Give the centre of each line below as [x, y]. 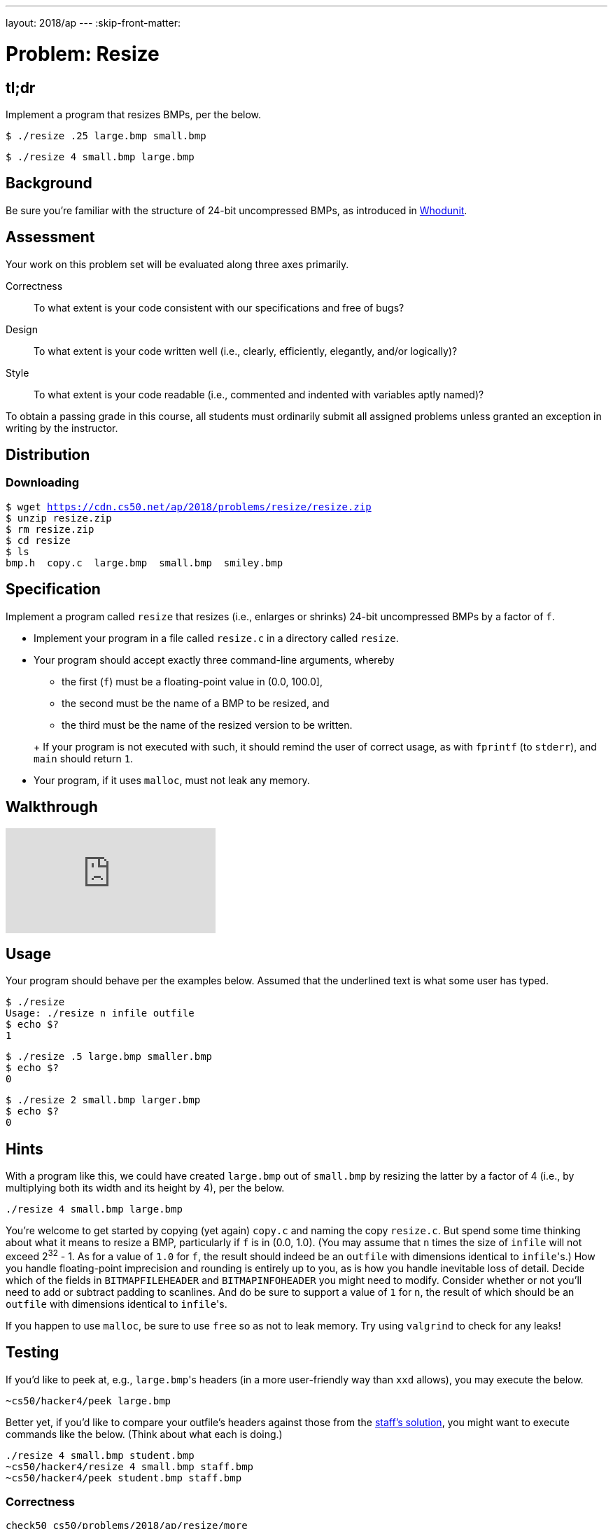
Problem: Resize [83, 54]
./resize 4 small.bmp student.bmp [100, 1455]
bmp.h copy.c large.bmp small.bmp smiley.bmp [145, 563]
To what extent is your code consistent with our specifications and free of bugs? [219, 307]
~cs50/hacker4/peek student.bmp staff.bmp [124, 1478]
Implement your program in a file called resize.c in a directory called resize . [216, 638]
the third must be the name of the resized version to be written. [207, 725]
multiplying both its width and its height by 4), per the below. [145, 1188]
